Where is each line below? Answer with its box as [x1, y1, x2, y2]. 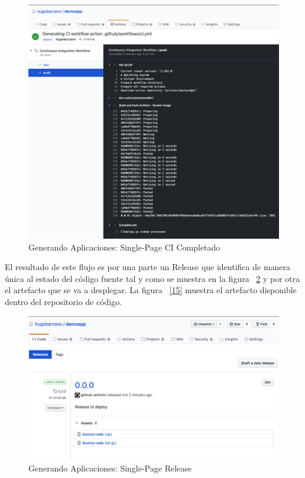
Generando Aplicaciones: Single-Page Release [28, 462, 192, 474]
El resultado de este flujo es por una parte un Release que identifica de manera [5, 261, 291, 273]
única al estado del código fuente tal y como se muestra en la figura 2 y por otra [5, 272, 300, 284]
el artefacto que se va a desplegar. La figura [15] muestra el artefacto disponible [5, 284, 297, 296]
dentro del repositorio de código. [5, 296, 122, 308]
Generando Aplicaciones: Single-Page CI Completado [28, 240, 220, 253]
